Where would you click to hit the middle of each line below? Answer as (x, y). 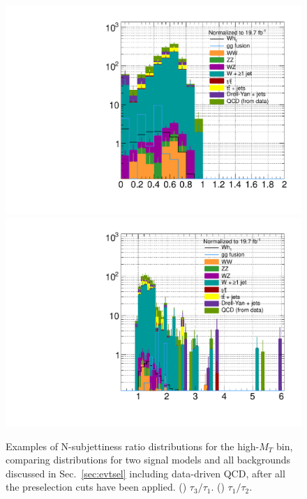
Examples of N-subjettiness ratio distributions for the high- (133, 446)
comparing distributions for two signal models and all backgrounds (148, 460)
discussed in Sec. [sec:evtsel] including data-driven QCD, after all (145, 473)
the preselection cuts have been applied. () (96, 487)
